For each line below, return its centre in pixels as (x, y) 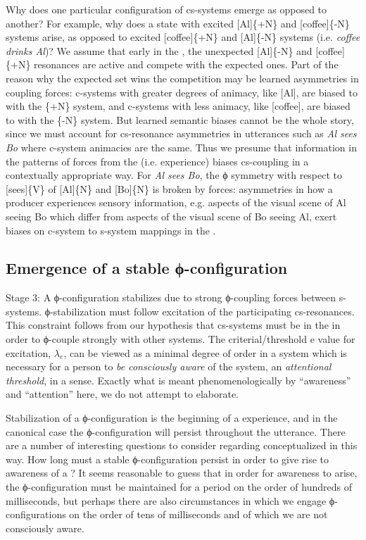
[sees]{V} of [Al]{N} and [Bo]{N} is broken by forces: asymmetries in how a (169, 188)
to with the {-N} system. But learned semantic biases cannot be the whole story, (180, 119)
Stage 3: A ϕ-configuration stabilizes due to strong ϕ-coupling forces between (171, 297)
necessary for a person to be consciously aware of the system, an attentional (169, 366)
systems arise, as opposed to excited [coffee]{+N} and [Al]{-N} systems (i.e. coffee (183, 37)
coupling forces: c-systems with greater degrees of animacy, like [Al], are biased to (182, 92)
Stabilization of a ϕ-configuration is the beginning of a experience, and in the (172, 418)
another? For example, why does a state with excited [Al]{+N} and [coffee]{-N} (178, 23)
